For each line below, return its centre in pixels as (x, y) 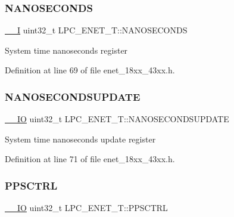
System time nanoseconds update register (80, 139)
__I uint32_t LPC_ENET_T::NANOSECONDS (96, 30)
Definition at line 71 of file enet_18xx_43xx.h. (90, 159)
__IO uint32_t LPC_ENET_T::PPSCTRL (86, 208)
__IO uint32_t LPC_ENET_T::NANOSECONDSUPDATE (117, 119)
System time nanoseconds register (66, 50)
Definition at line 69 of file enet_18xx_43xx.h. (90, 70)
